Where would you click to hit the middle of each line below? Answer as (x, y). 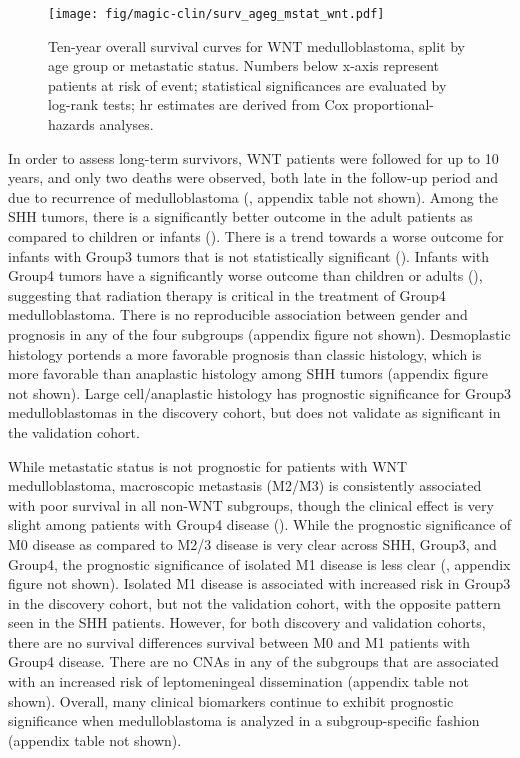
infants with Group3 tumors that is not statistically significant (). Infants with (249, 255)
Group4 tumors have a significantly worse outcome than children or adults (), (245, 275)
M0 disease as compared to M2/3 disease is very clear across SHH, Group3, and (252, 543)
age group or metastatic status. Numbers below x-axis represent (244, 65)
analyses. (126, 124)
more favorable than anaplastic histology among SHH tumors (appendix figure (248, 373)
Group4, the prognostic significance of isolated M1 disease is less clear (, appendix (259, 563)
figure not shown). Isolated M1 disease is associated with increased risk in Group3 (259, 583)
